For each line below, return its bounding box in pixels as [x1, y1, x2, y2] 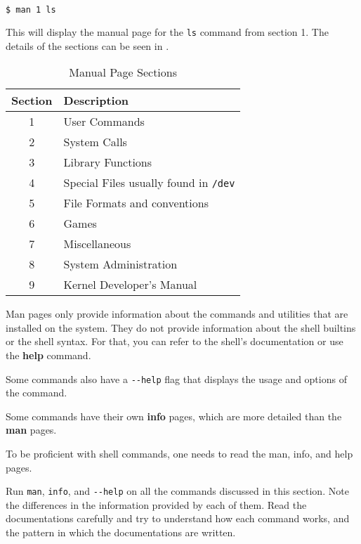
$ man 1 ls [6, 5, 56, 15]
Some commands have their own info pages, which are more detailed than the [6, 408, 342, 423]
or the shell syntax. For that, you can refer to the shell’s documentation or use [6, 334, 343, 349]
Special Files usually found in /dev [63, 174, 235, 191]
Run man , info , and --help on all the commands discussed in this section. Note [6, 484, 349, 498]
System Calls [63, 134, 127, 150]
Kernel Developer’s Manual [63, 276, 197, 293]
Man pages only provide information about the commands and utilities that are [6, 306, 348, 321]
